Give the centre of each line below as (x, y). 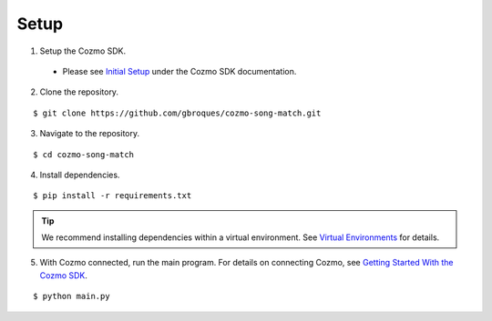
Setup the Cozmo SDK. (83, 51)
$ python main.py (72, 296)
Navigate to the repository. (90, 134)
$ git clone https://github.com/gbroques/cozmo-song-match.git (177, 113)
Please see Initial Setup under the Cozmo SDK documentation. (179, 71)
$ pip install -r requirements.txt (113, 196)
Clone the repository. (79, 92)
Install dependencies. (80, 175)
